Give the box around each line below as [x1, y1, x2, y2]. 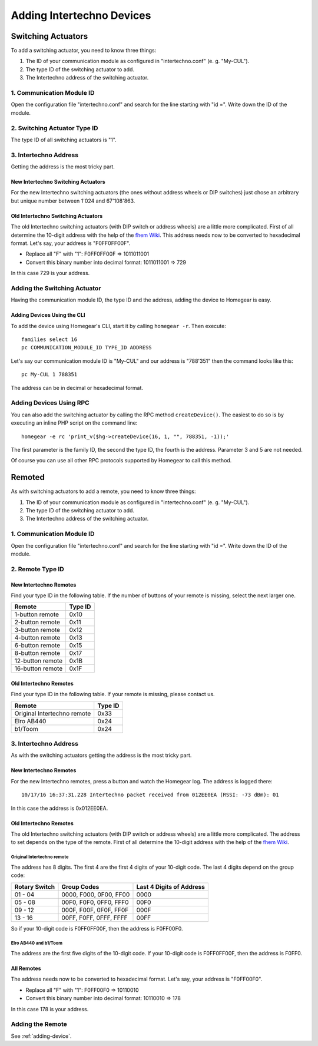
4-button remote [14, 634, 61, 642]
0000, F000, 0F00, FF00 [61, 890, 130, 898]
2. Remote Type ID [11, 565, 64, 573]
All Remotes [11, 965, 41, 972]
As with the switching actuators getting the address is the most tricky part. [11, 752, 192, 759]
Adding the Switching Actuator [11, 284, 101, 292]
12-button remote [14, 657, 63, 665]
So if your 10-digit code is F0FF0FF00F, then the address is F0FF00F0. [11, 925, 183, 932]
